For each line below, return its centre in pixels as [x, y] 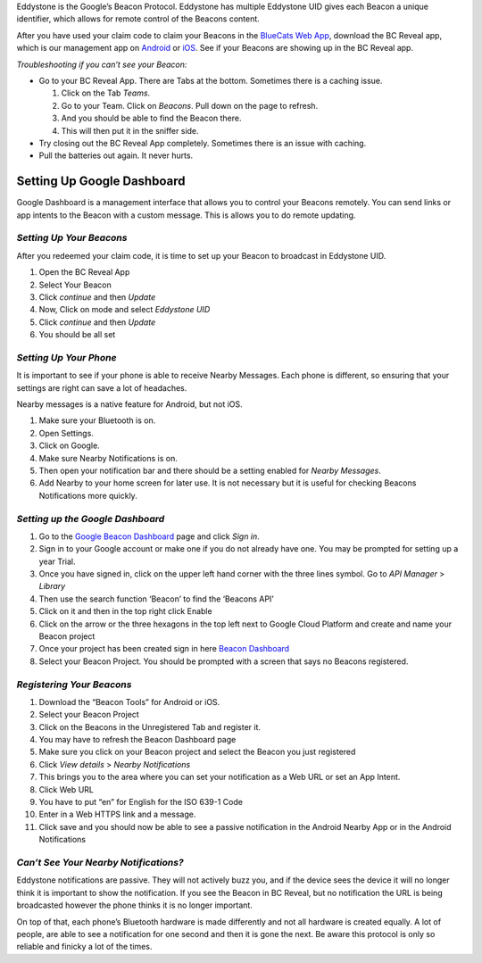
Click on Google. [69, 445]
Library [52, 586]
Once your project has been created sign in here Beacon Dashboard [164, 649]
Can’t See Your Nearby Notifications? [100, 862]
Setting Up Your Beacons [72, 238]
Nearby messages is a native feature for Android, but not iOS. [129, 404]
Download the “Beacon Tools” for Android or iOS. [129, 701]
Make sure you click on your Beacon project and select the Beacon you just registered [197, 752]
